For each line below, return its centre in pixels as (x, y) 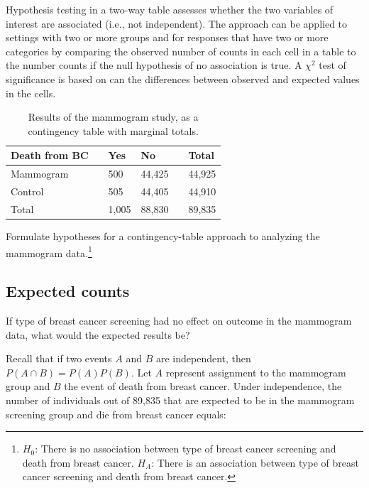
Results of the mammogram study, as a (113, 117)
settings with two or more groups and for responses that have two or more (167, 37)
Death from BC (50, 155)
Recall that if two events (59, 358)
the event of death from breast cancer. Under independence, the (203, 386)
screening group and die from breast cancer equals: (116, 414)
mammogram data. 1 (49, 251)
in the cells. (31, 93)
